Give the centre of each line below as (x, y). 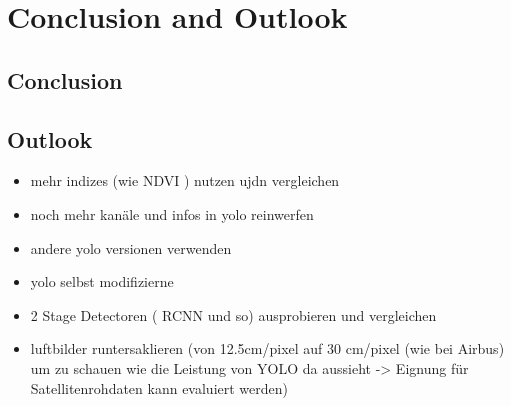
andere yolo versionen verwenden (131, 247)
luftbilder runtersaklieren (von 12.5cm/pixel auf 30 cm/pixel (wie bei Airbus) (267, 348)
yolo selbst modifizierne (102, 281)
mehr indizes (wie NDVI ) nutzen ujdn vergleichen (185, 180)
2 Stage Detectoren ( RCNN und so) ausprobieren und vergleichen (233, 314)
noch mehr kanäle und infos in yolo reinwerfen (172, 213)
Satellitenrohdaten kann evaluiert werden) (159, 387)
